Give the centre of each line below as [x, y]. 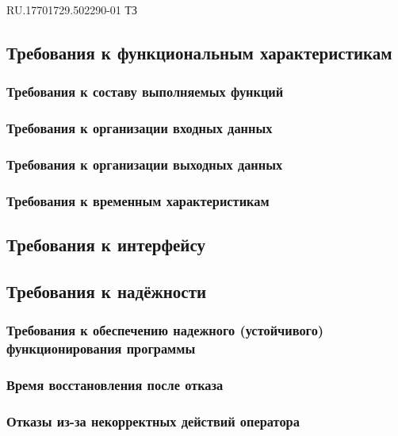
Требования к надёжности [107, 291]
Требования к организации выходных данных [145, 164]
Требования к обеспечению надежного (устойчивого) [165, 330]
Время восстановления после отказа [115, 384]
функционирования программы [101, 348]
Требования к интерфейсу [106, 245]
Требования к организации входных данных [140, 128]
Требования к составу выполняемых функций [145, 92]
